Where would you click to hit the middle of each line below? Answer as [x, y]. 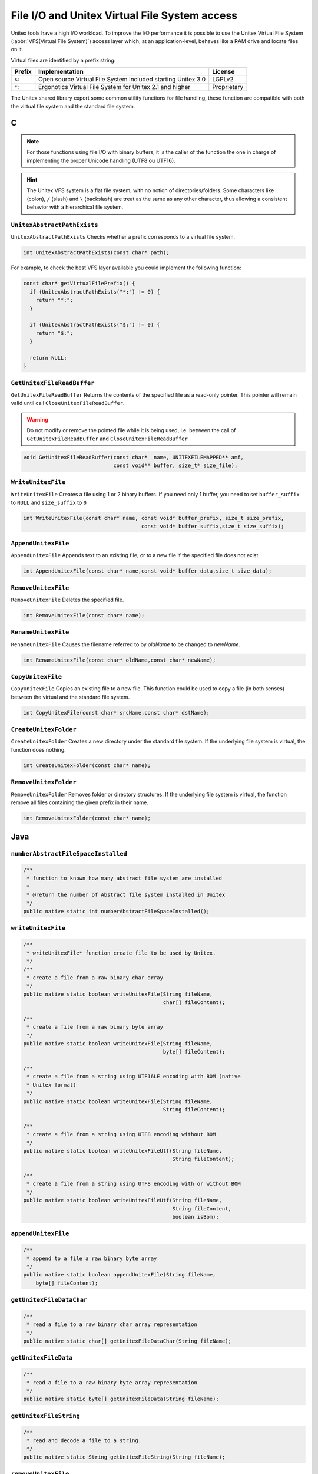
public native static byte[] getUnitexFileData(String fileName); [121, 1399]
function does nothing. [38, 749]
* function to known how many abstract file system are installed [125, 878]
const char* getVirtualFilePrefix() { [79, 284]
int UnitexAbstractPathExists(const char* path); [96, 253]
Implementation [61, 72]
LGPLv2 [223, 80]
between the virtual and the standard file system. [70, 697]
